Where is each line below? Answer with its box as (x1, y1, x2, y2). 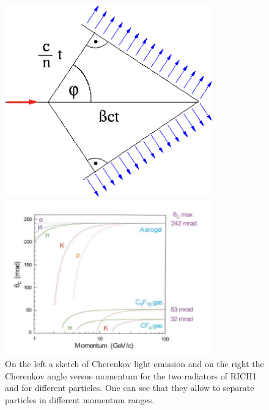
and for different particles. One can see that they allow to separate (5, 381, 254, 394)
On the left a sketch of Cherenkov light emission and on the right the (5, 357, 264, 370)
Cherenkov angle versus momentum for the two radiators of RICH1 (5, 369, 257, 382)
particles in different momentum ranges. (5, 393, 155, 406)
